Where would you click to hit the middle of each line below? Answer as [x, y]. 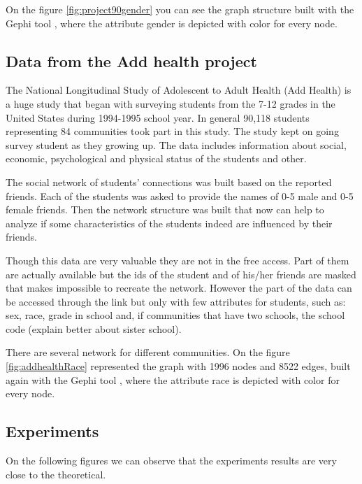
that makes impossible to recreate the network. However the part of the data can [179, 288]
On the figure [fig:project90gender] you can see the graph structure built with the [180, 9]
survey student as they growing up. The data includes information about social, [176, 144]
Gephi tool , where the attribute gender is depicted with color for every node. [172, 23]
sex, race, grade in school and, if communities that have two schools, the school [175, 315]
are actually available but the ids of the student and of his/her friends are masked [181, 274]
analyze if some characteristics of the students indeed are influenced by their [169, 223]
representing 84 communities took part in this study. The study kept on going [172, 131]
